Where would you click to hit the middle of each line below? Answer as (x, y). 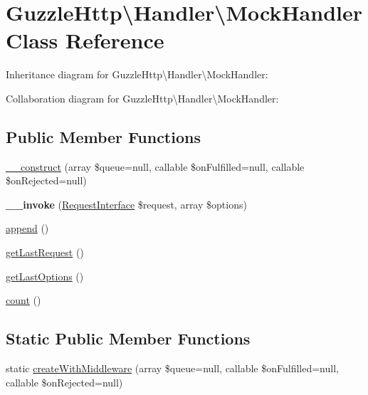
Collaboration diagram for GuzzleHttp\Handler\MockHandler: (142, 98)
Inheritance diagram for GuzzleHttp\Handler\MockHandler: (137, 74)
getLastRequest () (45, 252)
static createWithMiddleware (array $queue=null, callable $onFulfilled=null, (172, 368)
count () (23, 300)
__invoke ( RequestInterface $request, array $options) (126, 204)
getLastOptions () (45, 276)
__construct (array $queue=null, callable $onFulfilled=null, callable (155, 166)
